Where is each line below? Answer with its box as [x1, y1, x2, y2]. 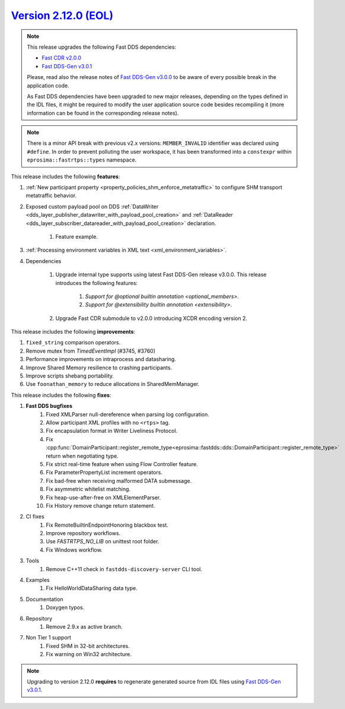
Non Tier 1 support [25, 634, 71, 641]
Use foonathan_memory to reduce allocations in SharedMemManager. [25, 381, 200, 388]
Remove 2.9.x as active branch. [46, 623, 123, 630]
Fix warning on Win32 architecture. [46, 651, 132, 658]
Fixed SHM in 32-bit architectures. [46, 642, 130, 650]
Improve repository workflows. [46, 530, 121, 537]
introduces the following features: [55, 279, 138, 286]
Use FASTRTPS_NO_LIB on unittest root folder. [46, 538, 159, 545]
